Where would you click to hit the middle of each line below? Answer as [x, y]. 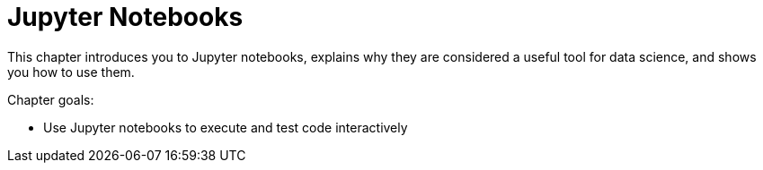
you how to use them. [71, 72]
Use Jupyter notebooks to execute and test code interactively [226, 127]
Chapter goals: [51, 99]
